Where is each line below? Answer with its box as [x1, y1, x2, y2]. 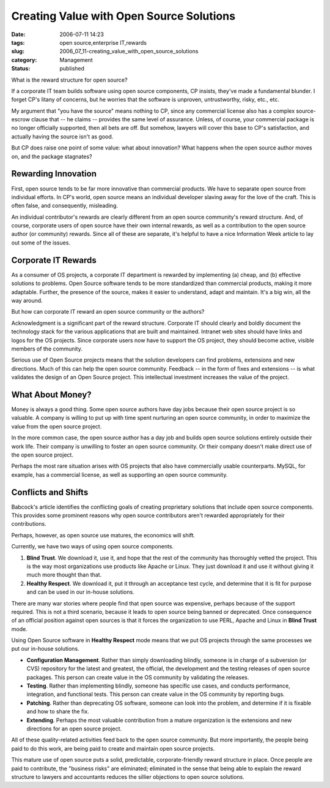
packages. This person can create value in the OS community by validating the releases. [26, 673, 249, 681]
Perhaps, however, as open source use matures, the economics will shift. [11, 531, 196, 539]
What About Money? [11, 389, 92, 400]
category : [11, 56, 37, 64]
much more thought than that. [26, 571, 102, 578]
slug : [11, 48, 24, 55]
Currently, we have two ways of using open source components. [11, 543, 174, 550]
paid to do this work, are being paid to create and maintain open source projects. [11, 744, 215, 752]
